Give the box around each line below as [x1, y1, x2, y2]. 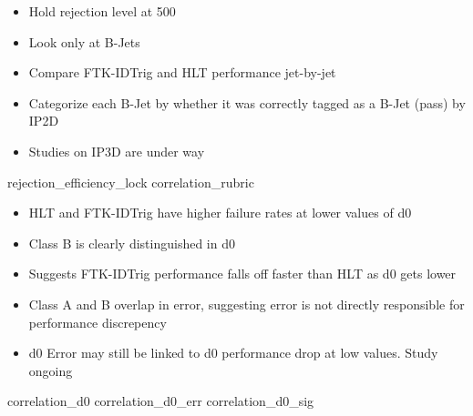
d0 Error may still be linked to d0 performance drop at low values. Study [28, 343, 438, 362]
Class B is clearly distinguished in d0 [28, 233, 235, 252]
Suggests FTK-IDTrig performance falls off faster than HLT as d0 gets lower [28, 264, 457, 283]
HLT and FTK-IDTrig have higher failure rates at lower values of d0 [28, 203, 412, 222]
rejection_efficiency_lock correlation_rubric [7, 172, 254, 191]
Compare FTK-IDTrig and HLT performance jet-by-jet [28, 63, 336, 82]
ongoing [28, 360, 73, 380]
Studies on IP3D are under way [28, 141, 205, 160]
